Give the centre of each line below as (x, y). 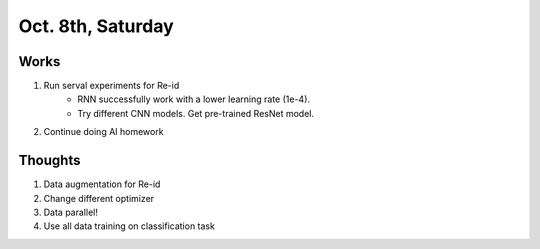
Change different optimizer (99, 198)
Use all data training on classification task (129, 226)
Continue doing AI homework (103, 132)
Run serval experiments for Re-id (111, 86)
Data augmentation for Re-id (102, 184)
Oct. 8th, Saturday (96, 26)
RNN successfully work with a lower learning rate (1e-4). (193, 99)
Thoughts (49, 160)
